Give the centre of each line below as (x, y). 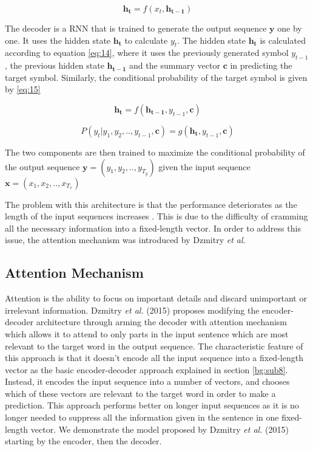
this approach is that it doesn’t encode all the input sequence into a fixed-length (154, 358)
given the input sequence (204, 166)
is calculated (283, 40)
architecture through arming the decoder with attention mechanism (162, 322)
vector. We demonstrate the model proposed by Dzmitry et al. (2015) (160, 429)
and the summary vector (175, 65)
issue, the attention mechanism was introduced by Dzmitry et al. (125, 240)
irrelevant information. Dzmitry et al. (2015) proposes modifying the (132, 310)
